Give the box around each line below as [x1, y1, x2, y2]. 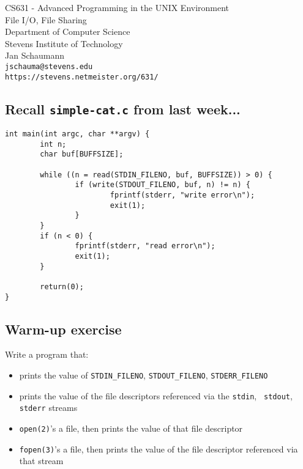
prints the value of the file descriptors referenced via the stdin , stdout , [19, 389, 293, 402]
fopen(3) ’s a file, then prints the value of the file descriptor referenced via [19, 442, 298, 455]
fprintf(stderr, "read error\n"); [75, 242, 215, 251]
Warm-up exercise [5, 319, 122, 338]
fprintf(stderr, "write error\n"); [110, 191, 255, 199]
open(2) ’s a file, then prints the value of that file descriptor [19, 421, 243, 434]
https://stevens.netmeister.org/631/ [5, 72, 159, 81]
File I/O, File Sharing [5, 13, 87, 26]
